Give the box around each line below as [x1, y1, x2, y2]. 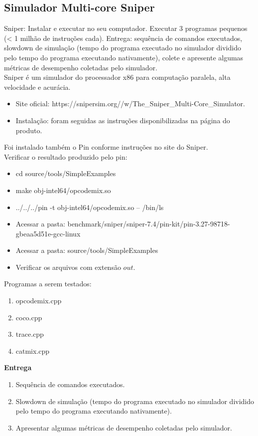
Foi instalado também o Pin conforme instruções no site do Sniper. [4, 142, 208, 152]
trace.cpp [15, 329, 44, 339]
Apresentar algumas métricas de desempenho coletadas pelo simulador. [15, 422, 232, 433]
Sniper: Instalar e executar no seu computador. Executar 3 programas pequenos [4, 23, 248, 33]
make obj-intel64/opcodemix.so [15, 185, 111, 195]
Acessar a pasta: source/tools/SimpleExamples [15, 245, 158, 255]
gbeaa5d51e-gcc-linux [15, 228, 81, 238]
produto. [15, 125, 42, 135]
